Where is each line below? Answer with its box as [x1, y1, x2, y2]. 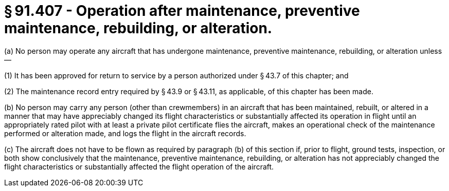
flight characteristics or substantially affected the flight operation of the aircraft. [4, 162, 274, 171]
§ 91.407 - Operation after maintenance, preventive [4, 2, 360, 19]
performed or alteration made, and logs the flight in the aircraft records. [4, 129, 246, 138]
